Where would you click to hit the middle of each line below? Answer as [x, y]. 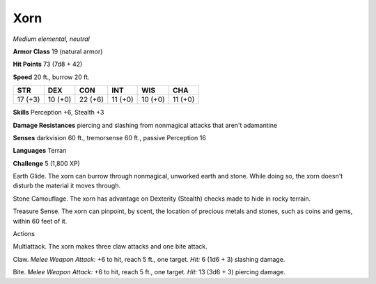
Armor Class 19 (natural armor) [58, 51]
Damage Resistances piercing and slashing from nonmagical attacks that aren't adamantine [145, 125]
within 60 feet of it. [40, 221]
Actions [24, 234]
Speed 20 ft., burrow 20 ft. [51, 77]
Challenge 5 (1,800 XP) [46, 163]
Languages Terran [40, 151]
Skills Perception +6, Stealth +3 [58, 112]
